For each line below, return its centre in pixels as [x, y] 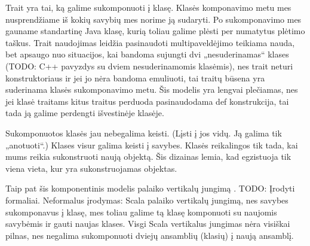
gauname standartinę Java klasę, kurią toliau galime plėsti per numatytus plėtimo [155, 31]
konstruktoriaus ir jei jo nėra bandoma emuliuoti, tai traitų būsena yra [135, 78]
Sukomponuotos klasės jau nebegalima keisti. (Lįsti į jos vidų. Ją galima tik [144, 133]
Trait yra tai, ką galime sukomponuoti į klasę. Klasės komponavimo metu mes [148, 7]
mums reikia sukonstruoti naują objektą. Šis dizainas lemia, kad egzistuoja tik [148, 157]
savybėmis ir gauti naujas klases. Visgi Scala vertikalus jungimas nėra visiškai [148, 224]
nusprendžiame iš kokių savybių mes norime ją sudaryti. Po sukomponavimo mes [154, 19]
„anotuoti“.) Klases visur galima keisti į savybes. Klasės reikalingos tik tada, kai [152, 145]
